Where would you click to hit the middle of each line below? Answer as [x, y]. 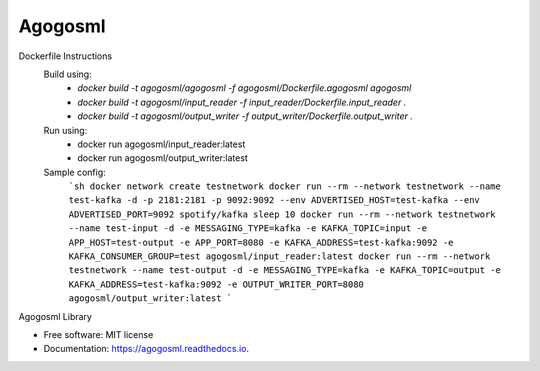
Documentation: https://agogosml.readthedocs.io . [146, 349]
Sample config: [75, 172]
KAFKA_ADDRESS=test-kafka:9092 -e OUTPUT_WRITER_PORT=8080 [216, 284]
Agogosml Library [55, 316]
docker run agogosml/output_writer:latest [163, 158]
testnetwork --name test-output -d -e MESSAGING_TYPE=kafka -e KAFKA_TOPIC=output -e [285, 270]
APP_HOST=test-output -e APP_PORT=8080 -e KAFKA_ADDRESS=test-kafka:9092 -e [261, 242]
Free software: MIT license [98, 334]
